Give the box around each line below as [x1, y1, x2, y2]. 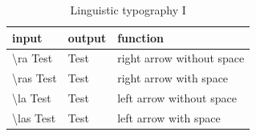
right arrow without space [117, 50, 245, 66]
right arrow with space [117, 70, 229, 86]
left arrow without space [117, 90, 237, 106]
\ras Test [12, 70, 57, 86]
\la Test [12, 90, 51, 106]
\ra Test [12, 50, 53, 66]
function [117, 29, 164, 46]
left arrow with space [117, 109, 221, 126]
